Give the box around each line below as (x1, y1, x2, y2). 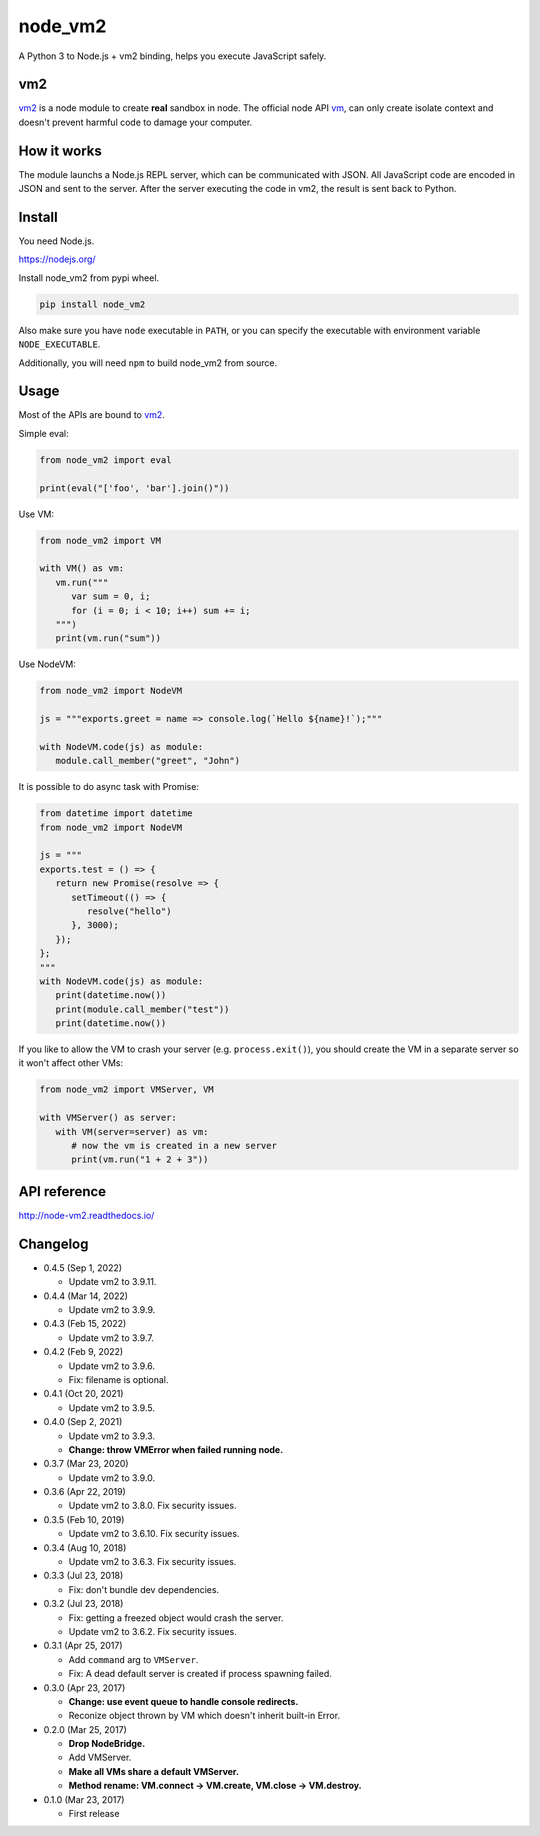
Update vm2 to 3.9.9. (68, 1303, 156, 1315)
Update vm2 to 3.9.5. (68, 1401, 155, 1414)
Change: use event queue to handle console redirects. (68, 1695, 299, 1707)
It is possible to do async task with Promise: (18, 781, 200, 793)
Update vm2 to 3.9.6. (68, 1360, 155, 1372)
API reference (18, 1183, 107, 1200)
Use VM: (18, 508, 55, 520)
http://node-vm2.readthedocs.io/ (18, 1209, 155, 1221)
